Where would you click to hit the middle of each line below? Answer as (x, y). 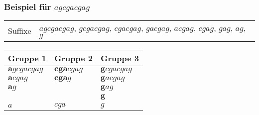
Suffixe (20, 31)
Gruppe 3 (120, 58)
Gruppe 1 (27, 58)
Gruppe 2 (73, 58)
